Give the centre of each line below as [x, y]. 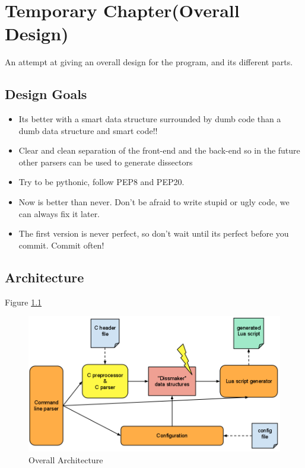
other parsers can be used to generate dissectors [106, 162]
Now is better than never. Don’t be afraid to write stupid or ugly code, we [154, 202]
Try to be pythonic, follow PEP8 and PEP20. [101, 182]
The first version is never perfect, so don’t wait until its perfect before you [154, 233]
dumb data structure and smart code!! [88, 130]
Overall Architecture [66, 459]
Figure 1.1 [23, 302]
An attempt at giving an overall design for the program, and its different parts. [149, 62]
